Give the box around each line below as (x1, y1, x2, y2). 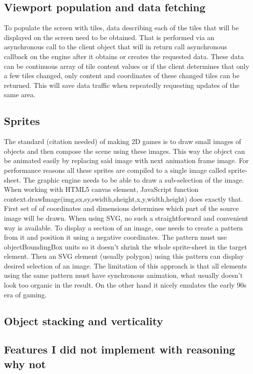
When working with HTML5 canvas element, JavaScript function (4, 184, 199, 194)
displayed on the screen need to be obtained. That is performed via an (4, 32, 214, 42)
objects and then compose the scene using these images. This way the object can (4, 145, 245, 156)
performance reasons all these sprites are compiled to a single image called (4, 165, 226, 175)
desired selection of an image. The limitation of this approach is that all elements (4, 260, 247, 270)
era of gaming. (4, 289, 47, 299)
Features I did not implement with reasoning (4, 342, 235, 357)
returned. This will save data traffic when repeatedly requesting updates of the (4, 80, 239, 90)
